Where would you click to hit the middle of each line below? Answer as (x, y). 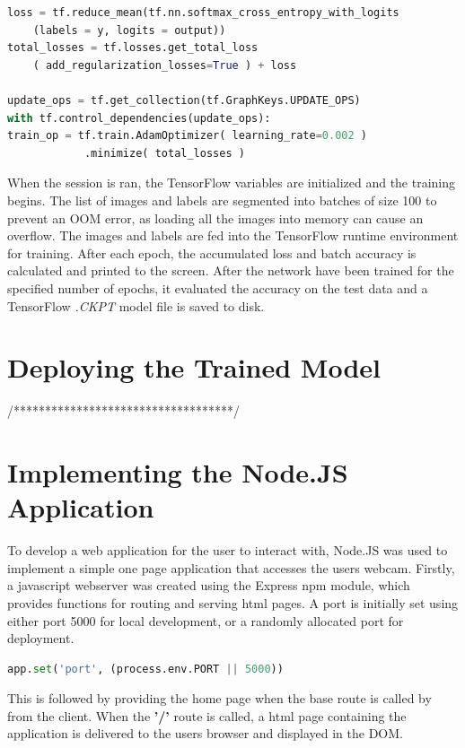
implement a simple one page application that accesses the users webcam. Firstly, (231, 567)
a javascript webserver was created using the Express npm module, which (209, 585)
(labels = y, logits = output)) (129, 30)
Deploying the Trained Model (194, 367)
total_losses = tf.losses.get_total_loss (133, 48)
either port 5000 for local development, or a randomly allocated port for (206, 620)
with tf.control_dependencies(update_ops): (139, 118)
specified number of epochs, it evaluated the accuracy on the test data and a (218, 287)
